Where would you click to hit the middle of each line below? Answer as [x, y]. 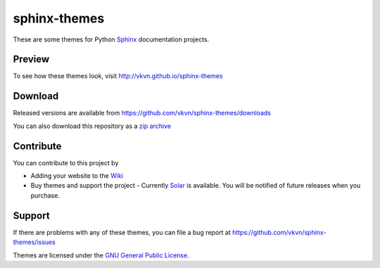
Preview [31, 59]
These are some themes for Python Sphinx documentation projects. [111, 39]
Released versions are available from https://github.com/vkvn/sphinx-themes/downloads [142, 113]
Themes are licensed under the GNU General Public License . [101, 255]
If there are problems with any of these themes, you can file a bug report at [122, 232]
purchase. [45, 195]
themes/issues [34, 242]
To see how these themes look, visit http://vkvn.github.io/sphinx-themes [118, 76]
